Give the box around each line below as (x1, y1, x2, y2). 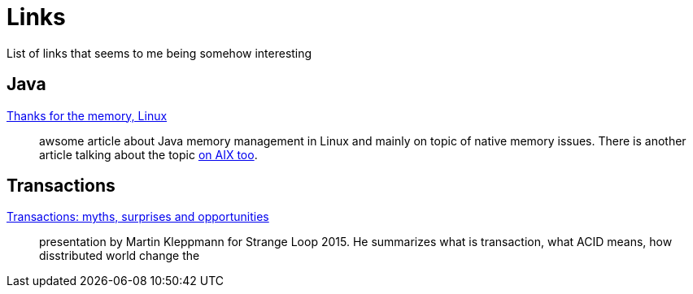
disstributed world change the (39, 249, 200, 263)
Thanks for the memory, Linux (7, 108, 168, 123)
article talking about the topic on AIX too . (39, 147, 258, 162)
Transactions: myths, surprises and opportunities (7, 210, 269, 224)
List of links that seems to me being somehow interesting (7, 45, 312, 60)
